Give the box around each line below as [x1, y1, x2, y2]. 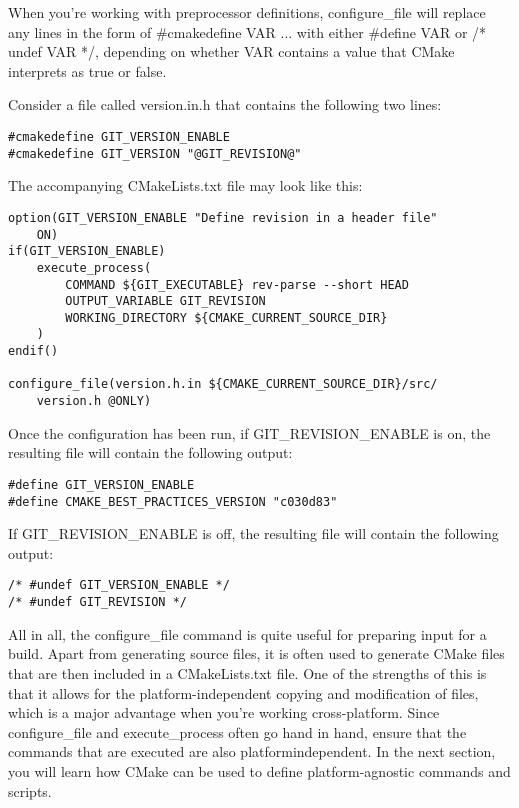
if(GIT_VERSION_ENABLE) [8, 244, 166, 259]
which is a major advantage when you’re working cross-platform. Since [8, 702, 440, 723]
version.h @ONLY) [36, 394, 152, 409]
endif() [8, 344, 59, 359]
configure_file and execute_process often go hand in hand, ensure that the [8, 721, 467, 742]
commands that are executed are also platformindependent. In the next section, [8, 741, 496, 762]
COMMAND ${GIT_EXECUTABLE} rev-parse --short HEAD [65, 277, 409, 292]
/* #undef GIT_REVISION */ [8, 595, 187, 610]
